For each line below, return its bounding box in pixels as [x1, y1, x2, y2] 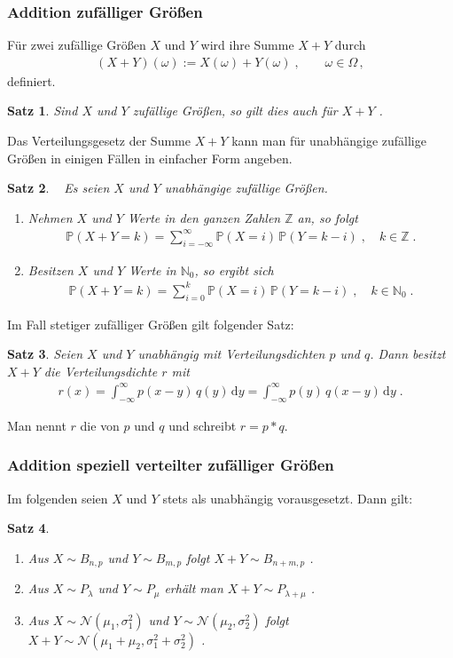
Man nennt [7, 416, 66, 434]
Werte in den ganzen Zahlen [127, 208, 281, 226]
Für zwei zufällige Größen [7, 36, 146, 54]
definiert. [7, 71, 56, 90]
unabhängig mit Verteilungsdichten [137, 345, 325, 363]
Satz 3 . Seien [7, 345, 83, 363]
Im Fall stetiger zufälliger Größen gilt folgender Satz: [7, 314, 294, 333]
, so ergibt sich [194, 260, 274, 279]
